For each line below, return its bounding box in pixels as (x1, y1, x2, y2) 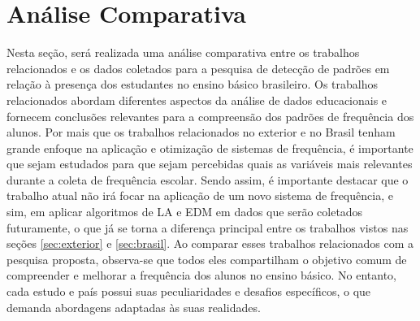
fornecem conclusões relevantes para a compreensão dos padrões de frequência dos (6, 107, 414, 124)
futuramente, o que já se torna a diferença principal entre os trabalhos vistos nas (6, 219, 409, 236)
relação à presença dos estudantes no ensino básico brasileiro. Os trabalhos (6, 76, 379, 93)
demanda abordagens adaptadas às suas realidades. (6, 298, 261, 315)
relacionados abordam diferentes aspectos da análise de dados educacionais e (6, 91, 388, 108)
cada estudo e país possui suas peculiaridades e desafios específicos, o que (6, 283, 371, 300)
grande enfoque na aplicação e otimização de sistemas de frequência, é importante (6, 139, 414, 156)
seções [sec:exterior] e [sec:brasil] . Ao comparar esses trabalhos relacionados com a (6, 235, 414, 252)
